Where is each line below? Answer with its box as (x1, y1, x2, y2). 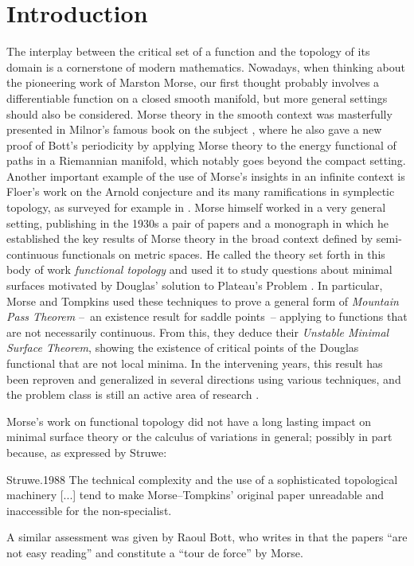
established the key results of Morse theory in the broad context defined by (6, 230, 373, 247)
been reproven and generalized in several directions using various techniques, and (6, 370, 401, 387)
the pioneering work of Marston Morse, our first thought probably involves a (6, 74, 380, 91)
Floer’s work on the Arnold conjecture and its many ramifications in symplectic (6, 183, 395, 200)
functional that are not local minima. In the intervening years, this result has (6, 355, 383, 371)
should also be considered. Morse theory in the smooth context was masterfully (6, 105, 393, 122)
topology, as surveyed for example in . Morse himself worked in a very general (6, 199, 386, 216)
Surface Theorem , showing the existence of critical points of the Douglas (6, 339, 359, 356)
